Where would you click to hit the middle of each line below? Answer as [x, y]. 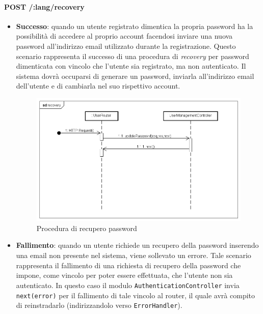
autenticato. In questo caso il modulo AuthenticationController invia [128, 285]
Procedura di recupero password [87, 228]
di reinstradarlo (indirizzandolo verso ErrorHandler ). [99, 305]
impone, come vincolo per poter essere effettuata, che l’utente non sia [124, 275]
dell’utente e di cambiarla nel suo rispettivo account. [98, 86]
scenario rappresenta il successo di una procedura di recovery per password [133, 56]
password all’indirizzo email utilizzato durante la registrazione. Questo [126, 46]
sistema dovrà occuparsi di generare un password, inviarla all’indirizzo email [135, 76]
